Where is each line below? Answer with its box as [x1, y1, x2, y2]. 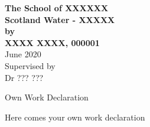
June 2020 [5, 48, 41, 60]
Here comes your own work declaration [5, 110, 145, 123]
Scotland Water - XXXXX [5, 13, 115, 25]
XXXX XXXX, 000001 [5, 36, 100, 48]
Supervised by [5, 59, 56, 71]
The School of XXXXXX [5, 2, 109, 14]
